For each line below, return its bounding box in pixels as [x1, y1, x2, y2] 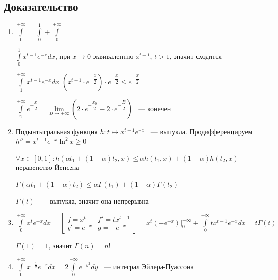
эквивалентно [93, 51, 134, 61]
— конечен [138, 103, 171, 113]
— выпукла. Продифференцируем [150, 126, 253, 136]
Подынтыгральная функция [15, 126, 98, 136]
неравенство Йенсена [15, 162, 79, 172]
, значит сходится [169, 51, 222, 61]
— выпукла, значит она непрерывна [40, 195, 149, 206]
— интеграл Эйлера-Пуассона [103, 261, 194, 271]
